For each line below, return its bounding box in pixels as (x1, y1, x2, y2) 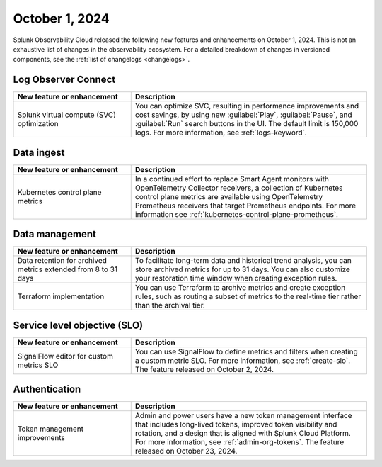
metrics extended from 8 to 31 (17, 264, 118, 274)
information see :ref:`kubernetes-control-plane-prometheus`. (134, 209, 339, 219)
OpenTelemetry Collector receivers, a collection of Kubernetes (134, 183, 343, 193)
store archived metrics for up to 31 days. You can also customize (134, 264, 350, 274)
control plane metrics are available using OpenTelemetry (134, 191, 323, 201)
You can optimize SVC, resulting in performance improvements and (134, 101, 359, 111)
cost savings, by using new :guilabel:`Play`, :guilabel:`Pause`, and (134, 110, 353, 120)
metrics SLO (17, 360, 59, 370)
